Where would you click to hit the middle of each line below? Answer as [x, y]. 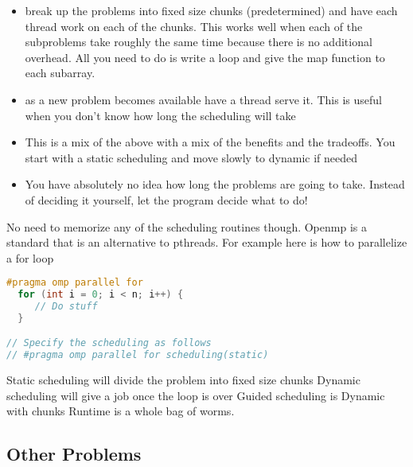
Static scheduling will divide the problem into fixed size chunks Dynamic [183, 380]
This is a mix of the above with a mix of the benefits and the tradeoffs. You [210, 142]
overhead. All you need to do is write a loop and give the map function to [205, 57]
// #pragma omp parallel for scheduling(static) [138, 355]
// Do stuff [66, 307]
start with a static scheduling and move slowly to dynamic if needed [191, 157]
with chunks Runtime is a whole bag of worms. [121, 411]
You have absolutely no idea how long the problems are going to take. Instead [215, 184]
